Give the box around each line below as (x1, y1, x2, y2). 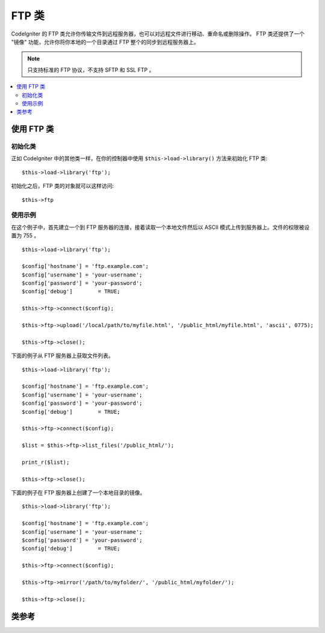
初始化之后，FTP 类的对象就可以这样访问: (11, 182, 114, 190)
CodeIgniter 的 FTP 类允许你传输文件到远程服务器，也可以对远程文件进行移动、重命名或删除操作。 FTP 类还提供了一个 (11, 30, 305, 37)
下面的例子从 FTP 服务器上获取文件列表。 (11, 352, 114, 360)
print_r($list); (22, 458, 70, 466)
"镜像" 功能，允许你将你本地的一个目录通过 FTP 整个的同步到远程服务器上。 (11, 38, 200, 45)
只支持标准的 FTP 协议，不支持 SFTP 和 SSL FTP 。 (27, 66, 155, 73)
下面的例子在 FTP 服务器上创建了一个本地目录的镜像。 (11, 489, 146, 496)
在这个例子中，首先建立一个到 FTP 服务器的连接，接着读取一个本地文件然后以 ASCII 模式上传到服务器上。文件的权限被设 (11, 223, 310, 231)
